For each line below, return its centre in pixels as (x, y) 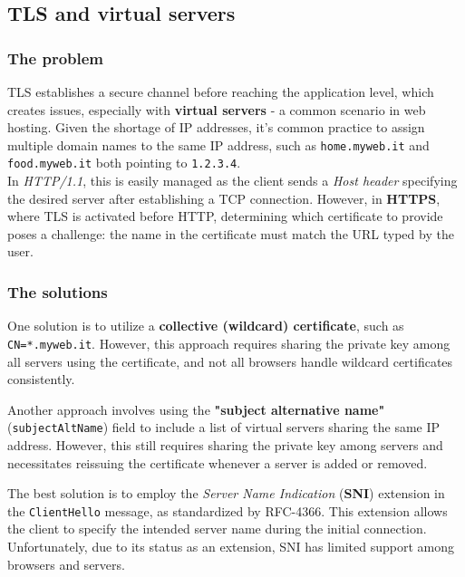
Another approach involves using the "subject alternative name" (196, 409)
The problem (56, 58)
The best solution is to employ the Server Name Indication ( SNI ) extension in (226, 493)
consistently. (41, 379)
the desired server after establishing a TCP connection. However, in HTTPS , (224, 198)
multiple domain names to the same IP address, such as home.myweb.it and (218, 144)
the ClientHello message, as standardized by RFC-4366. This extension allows (228, 510)
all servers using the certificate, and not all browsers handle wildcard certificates (230, 361)
